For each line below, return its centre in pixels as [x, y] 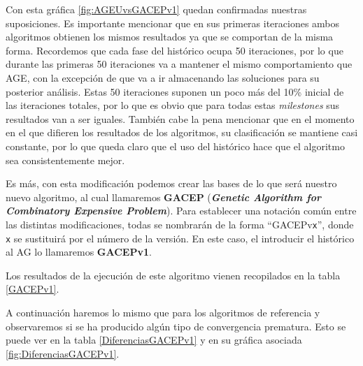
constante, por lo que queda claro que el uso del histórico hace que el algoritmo [175, 146]
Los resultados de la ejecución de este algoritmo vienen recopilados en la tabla [173, 275]
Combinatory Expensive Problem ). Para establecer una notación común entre [181, 211]
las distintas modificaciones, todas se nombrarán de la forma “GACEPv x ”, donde [180, 224]
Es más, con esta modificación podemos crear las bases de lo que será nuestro [171, 183]
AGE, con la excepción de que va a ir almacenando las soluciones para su [163, 77]
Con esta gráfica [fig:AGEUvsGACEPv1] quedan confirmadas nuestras [156, 9]
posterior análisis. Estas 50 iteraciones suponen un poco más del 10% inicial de [175, 91]
